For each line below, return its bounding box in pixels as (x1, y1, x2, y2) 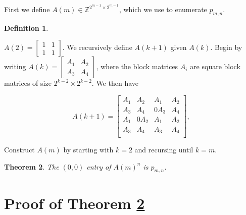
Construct (4, 144, 35, 155)
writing (4, 61, 26, 72)
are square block (190, 61, 240, 72)
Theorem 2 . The (4, 161, 59, 172)
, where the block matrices (96, 61, 178, 72)
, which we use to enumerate (119, 4, 207, 15)
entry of (86, 161, 111, 172)
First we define (4, 4, 50, 15)
